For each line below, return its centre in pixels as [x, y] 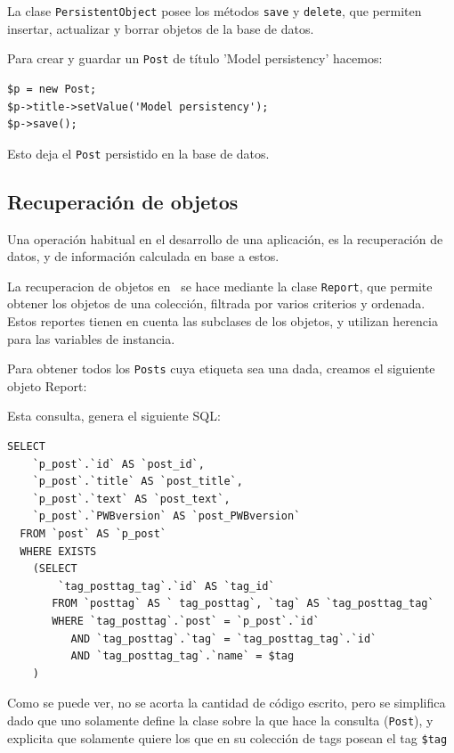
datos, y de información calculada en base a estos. [143, 256]
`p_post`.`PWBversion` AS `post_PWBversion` [166, 516]
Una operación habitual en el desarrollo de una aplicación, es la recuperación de [225, 238]
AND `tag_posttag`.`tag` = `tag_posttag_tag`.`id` [224, 638]
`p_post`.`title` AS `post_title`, [138, 482]
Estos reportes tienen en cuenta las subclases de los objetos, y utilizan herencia [223, 320]
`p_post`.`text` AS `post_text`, [131, 499]
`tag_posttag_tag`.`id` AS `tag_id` [166, 586]
